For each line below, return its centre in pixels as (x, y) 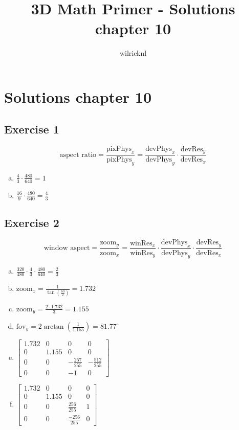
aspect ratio (78, 155)
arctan (54, 327)
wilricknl (133, 53)
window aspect (67, 248)
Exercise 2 (32, 222)
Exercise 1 (32, 129)
